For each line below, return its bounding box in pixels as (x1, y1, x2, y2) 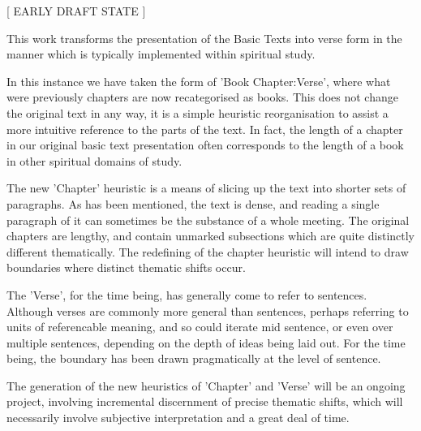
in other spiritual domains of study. (6, 152, 183, 169)
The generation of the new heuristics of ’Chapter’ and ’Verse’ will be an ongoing (6, 377, 406, 394)
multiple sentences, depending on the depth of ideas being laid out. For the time (6, 334, 406, 351)
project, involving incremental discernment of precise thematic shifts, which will (6, 393, 403, 410)
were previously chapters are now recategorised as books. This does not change (6, 88, 398, 106)
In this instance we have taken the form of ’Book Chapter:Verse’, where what (6, 72, 391, 89)
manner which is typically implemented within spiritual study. (6, 45, 316, 62)
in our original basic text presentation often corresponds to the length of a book (6, 136, 404, 153)
